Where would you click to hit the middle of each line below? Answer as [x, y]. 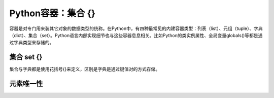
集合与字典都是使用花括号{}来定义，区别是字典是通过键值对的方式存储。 [84, 69]
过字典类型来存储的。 [32, 43]
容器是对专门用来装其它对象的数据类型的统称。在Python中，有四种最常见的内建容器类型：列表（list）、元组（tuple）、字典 [136, 28]
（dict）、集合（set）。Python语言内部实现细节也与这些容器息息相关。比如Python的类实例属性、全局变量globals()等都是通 [136, 35]
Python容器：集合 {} [53, 13]
